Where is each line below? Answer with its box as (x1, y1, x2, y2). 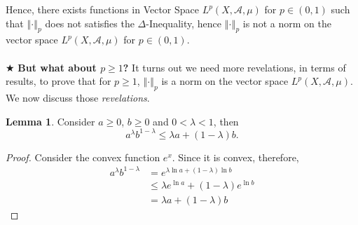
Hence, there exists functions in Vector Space (6, 2, 200, 16)
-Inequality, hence (146, 15, 221, 30)
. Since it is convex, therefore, (172, 149, 299, 164)
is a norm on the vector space (161, 74, 289, 88)
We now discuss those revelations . (6, 90, 150, 104)
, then (213, 114, 239, 128)
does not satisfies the (45, 15, 135, 30)
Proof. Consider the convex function (6, 149, 160, 164)
